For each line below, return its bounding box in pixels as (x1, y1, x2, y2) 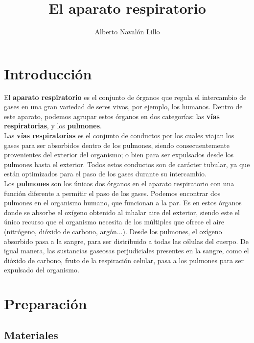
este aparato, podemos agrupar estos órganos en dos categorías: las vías (4, 111, 220, 121)
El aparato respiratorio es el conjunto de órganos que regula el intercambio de (4, 92, 247, 102)
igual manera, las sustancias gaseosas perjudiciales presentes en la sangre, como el (4, 245, 249, 256)
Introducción (4, 63, 92, 83)
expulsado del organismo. (4, 265, 79, 275)
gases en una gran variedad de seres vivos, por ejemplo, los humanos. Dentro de (4, 101, 243, 112)
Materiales (4, 327, 58, 342)
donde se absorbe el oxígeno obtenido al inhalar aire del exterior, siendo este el (4, 207, 240, 217)
